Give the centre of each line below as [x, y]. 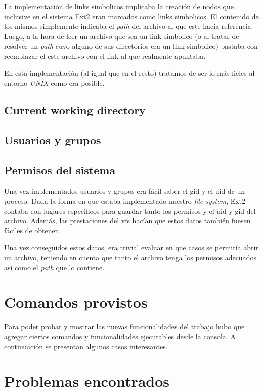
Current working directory [75, 110]
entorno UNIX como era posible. [54, 83]
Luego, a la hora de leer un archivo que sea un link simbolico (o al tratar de [122, 36]
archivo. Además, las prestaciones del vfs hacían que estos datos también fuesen [127, 221]
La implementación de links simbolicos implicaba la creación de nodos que [119, 6]
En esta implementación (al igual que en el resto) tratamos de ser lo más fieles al [129, 73]
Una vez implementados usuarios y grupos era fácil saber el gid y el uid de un [125, 191]
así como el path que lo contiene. [54, 267]
